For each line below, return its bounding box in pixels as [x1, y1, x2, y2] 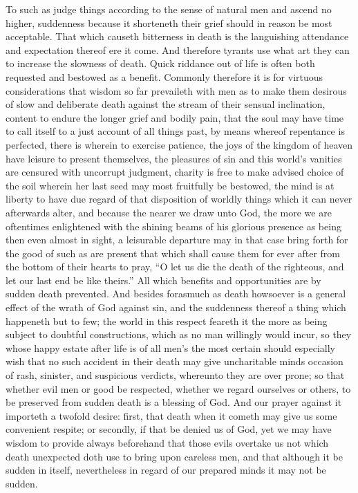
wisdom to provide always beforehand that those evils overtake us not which [6, 436, 329, 449]
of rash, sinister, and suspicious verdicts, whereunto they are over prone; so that [6, 368, 345, 382]
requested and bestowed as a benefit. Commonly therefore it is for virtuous [6, 69, 323, 84]
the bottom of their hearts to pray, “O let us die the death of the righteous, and [6, 259, 344, 274]
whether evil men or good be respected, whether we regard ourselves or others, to [6, 381, 351, 396]
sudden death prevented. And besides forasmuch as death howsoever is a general [6, 286, 346, 301]
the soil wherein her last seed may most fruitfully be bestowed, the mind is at [6, 178, 335, 192]
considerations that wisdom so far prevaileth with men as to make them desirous [6, 83, 347, 97]
